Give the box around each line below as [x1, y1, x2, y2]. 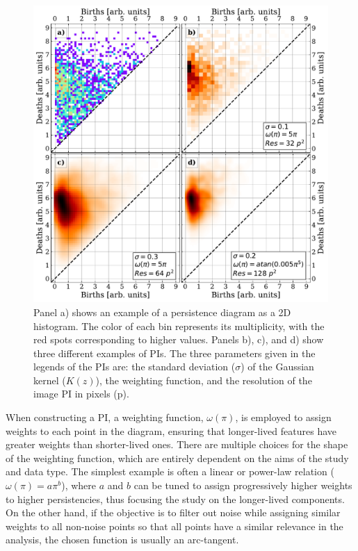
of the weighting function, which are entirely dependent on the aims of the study [6, 450, 349, 465]
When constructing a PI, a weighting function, [6, 410, 204, 425]
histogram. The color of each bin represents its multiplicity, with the [33, 318, 325, 333]
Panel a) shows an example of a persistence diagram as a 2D [33, 304, 291, 319]
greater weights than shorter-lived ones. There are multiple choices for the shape [6, 437, 348, 452]
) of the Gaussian [241, 359, 314, 374]
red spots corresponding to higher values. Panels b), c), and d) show [33, 332, 324, 347]
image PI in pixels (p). [33, 386, 129, 401]
